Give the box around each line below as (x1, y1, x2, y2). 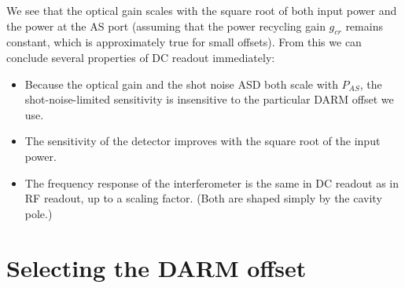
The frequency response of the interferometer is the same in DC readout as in (24, 174, 399, 191)
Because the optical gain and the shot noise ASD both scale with (24, 75, 338, 92)
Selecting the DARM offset (6, 251, 307, 283)
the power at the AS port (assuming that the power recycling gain (6, 17, 326, 34)
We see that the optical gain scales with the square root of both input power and (6, 2, 397, 18)
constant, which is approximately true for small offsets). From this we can (6, 34, 362, 50)
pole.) (24, 205, 53, 221)
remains (345, 17, 383, 34)
